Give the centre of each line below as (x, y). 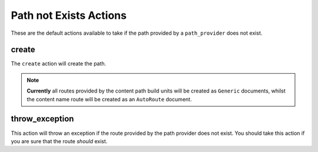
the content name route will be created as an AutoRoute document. (109, 99)
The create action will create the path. (59, 64)
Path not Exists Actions (69, 15)
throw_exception (42, 119)
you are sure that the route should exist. (59, 141)
